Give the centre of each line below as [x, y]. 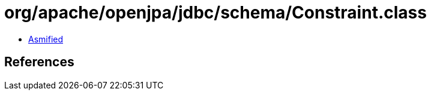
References [39, 62]
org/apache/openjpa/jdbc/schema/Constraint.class [216, 13]
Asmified [46, 39]
